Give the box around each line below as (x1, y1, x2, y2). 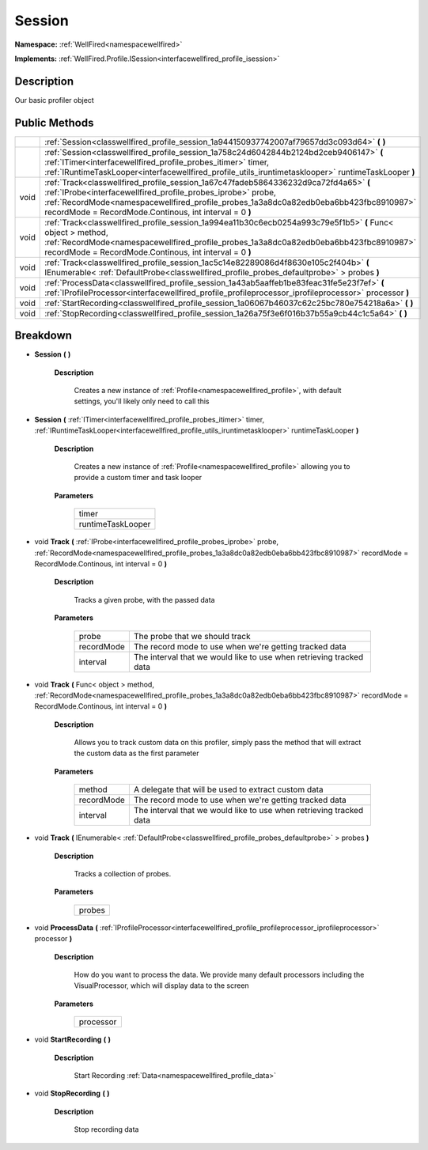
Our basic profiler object (14, 95, 94, 104)
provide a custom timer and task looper (74, 473, 203, 482)
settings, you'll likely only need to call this (74, 396, 210, 407)
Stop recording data (74, 1125, 139, 1134)
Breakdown (14, 329, 73, 342)
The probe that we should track (133, 630, 251, 641)
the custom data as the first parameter (74, 748, 199, 758)
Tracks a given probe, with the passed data (74, 595, 215, 604)
